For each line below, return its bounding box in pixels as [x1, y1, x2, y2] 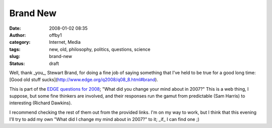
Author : [9, 32, 26, 38]
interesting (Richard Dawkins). [9, 100, 73, 106]
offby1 [49, 32, 62, 38]
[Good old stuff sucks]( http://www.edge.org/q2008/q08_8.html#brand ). [9, 77, 158, 83]
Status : [9, 60, 25, 67]
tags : [9, 46, 21, 52]
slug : [9, 53, 20, 59]
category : [9, 39, 31, 45]
